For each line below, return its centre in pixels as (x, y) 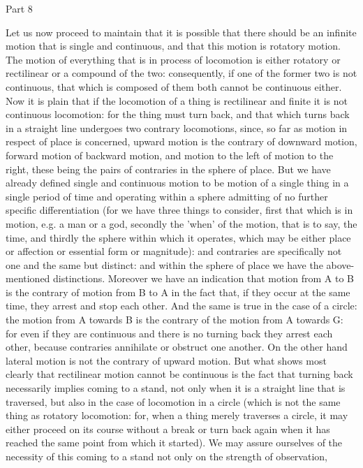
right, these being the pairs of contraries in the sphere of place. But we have (168, 169)
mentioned (28, 278)
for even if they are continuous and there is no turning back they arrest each (169, 333)
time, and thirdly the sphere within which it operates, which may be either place (178, 237)
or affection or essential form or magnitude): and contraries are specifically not (174, 251)
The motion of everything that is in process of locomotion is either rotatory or (173, 59)
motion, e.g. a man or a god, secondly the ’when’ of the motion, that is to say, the (181, 223)
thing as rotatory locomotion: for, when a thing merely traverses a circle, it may (177, 415)
